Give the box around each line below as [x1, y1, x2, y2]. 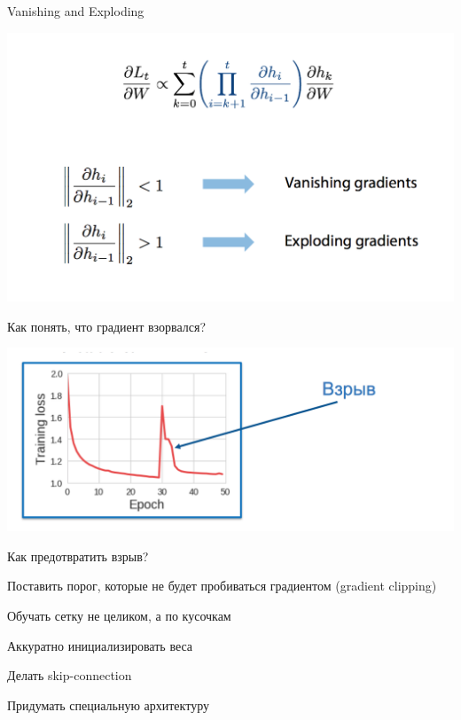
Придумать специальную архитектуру [7, 695, 209, 714]
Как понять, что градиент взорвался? [7, 317, 207, 335]
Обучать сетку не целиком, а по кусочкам [7, 606, 231, 624]
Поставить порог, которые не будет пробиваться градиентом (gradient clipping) [7, 576, 437, 595]
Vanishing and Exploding [7, 2, 145, 20]
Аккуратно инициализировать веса [7, 636, 193, 654]
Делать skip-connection [7, 666, 132, 685]
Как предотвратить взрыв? [7, 546, 149, 565]
